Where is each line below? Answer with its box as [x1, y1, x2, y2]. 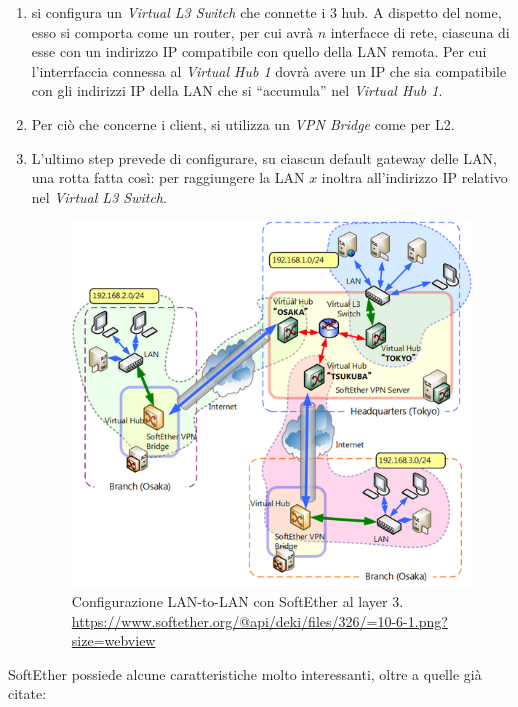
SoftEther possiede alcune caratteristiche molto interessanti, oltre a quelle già [8, 663, 482, 684]
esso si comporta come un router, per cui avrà [31, 21, 313, 42]
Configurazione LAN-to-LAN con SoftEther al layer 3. [71, 590, 404, 611]
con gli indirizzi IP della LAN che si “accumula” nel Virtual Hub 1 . [31, 80, 443, 101]
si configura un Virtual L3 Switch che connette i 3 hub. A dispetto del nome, [31, 2, 502, 22]
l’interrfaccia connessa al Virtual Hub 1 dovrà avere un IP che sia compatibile [31, 60, 507, 81]
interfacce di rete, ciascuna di [330, 21, 510, 42]
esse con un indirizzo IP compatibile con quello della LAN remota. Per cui [31, 41, 487, 62]
